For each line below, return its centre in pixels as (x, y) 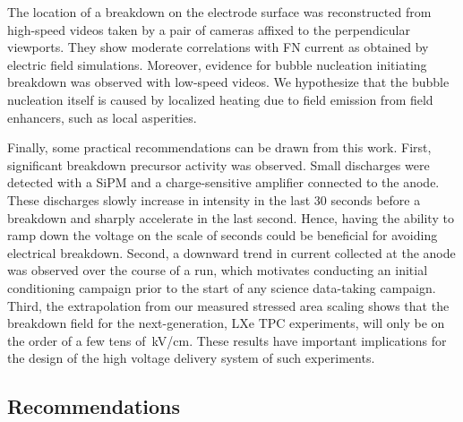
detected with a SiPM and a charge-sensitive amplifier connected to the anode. (223, 182)
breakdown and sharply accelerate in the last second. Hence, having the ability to (231, 217)
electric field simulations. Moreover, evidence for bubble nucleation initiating (217, 64)
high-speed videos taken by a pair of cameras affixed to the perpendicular (209, 29)
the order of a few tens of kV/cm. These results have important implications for (227, 340)
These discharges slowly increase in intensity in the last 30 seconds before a (214, 199)
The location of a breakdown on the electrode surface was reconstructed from (219, 12)
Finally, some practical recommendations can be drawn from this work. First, (219, 147)
